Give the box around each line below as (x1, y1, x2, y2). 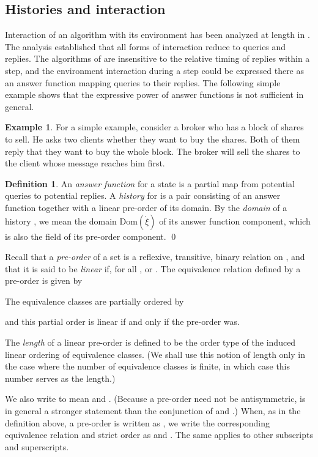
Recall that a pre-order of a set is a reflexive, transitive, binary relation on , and (5, 250, 305, 263)
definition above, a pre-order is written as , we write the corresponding (5, 416, 270, 429)
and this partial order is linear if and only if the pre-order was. (5, 315, 240, 328)
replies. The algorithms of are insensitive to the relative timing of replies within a (5, 52, 310, 65)
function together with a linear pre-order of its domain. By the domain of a (5, 201, 287, 214)
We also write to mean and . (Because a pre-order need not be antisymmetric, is (5, 392, 306, 405)
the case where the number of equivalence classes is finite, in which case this (5, 360, 290, 373)
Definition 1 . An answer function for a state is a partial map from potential (5, 177, 295, 190)
